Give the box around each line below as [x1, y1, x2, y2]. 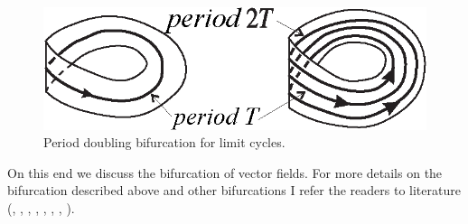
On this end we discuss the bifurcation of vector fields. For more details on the [7, 163, 443, 182]
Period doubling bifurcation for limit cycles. [43, 133, 285, 152]
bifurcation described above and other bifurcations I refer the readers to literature [7, 181, 461, 200]
